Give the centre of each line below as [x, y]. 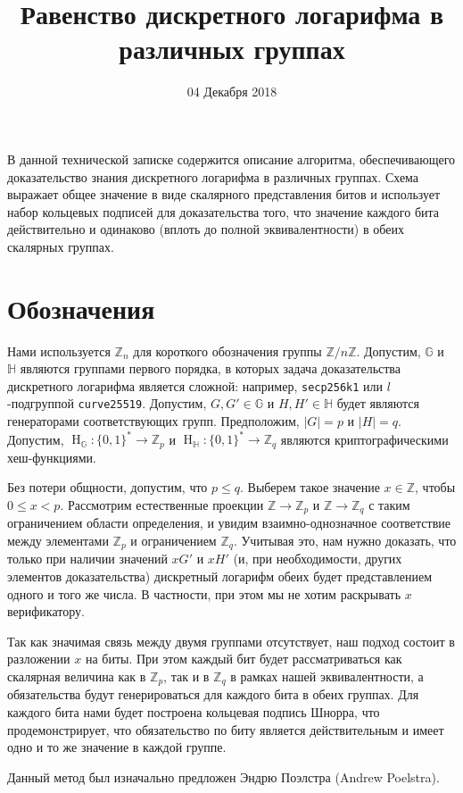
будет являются [378, 403]
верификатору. [46, 611]
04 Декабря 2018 [232, 92]
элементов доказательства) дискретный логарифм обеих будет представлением [220, 576]
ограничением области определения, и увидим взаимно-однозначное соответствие [229, 523]
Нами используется [59, 351]
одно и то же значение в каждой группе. [117, 747]
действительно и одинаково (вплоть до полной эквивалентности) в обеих [206, 229]
